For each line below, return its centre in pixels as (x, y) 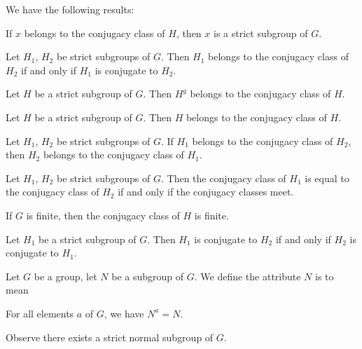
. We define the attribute (248, 276)
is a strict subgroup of (261, 33)
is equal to (327, 178)
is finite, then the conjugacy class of (103, 215)
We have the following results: (70, 9)
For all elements (40, 313)
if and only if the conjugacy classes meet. (206, 192)
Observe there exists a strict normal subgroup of (110, 337)
